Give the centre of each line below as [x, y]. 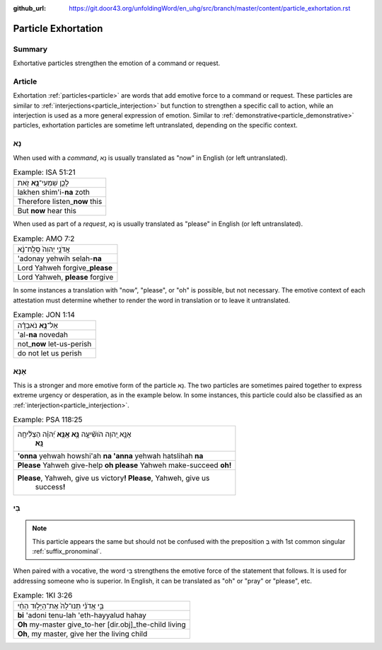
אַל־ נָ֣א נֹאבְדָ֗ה [37, 326]
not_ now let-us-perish [54, 344]
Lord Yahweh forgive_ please [65, 268]
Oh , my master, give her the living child [82, 634]
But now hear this [47, 211]
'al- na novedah [43, 335]
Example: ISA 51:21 [44, 172]
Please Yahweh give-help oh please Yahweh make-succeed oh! [125, 465]
